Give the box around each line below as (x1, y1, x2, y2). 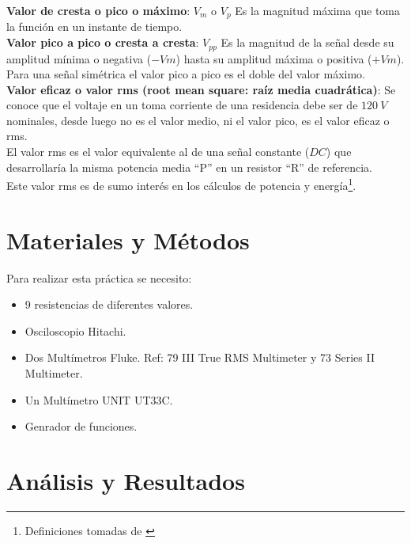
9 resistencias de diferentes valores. (25, 296, 194, 313)
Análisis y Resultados (6, 464, 245, 496)
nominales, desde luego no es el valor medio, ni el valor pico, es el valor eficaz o (6, 112, 390, 128)
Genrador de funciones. (25, 418, 138, 435)
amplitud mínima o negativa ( (6, 50, 152, 66)
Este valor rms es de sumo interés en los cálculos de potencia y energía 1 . (6, 175, 356, 193)
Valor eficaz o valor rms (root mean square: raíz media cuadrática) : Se (6, 81, 396, 97)
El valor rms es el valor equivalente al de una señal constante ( (6, 143, 310, 160)
